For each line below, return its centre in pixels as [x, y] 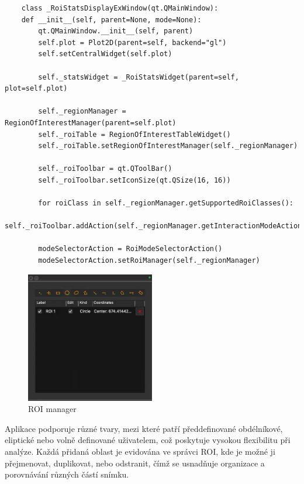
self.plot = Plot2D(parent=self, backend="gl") [132, 42]
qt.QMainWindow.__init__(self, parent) [116, 31]
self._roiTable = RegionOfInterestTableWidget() [134, 134]
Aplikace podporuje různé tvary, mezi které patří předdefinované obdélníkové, [144, 428]
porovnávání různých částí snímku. [67, 474]
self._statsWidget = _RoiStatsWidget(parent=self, [139, 77]
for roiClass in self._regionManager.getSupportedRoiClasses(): [166, 203]
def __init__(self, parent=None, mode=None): [111, 20]
